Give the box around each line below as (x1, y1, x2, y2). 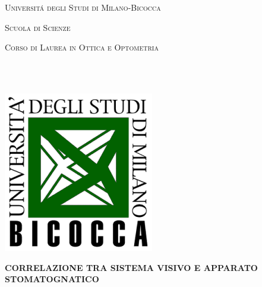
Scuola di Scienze (5, 21, 71, 33)
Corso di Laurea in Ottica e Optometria (5, 41, 159, 53)
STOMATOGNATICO (5, 273, 99, 285)
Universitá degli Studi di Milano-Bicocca (5, 1, 161, 13)
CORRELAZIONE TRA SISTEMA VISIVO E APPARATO (5, 261, 258, 273)
